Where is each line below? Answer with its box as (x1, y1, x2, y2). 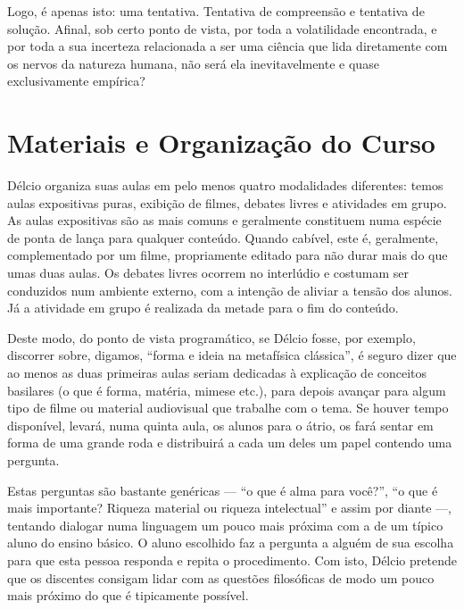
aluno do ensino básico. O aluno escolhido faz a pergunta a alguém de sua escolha (7, 533, 454, 552)
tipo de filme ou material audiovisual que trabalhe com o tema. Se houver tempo (7, 398, 449, 417)
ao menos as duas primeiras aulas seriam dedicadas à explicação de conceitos (7, 363, 427, 382)
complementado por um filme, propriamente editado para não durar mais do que (7, 246, 448, 264)
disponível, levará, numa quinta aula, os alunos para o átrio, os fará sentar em (7, 415, 434, 434)
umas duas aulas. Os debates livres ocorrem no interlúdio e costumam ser (7, 263, 409, 282)
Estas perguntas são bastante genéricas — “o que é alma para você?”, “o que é (7, 480, 438, 499)
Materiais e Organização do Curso (7, 124, 435, 161)
